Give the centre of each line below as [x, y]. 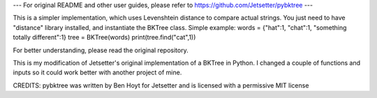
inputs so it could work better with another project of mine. [97, 72]
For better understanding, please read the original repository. [101, 50]
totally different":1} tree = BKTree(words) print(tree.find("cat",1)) [104, 38]
